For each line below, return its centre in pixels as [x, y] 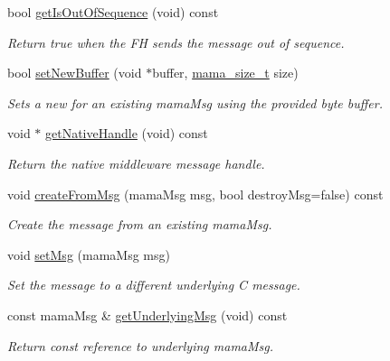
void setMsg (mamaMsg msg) [89, 254]
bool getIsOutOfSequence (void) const [113, 12]
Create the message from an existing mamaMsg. [140, 224]
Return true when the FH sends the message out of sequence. [176, 42]
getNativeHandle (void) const [127, 133]
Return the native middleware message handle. [136, 163]
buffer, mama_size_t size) [225, 73]
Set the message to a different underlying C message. [154, 285]
